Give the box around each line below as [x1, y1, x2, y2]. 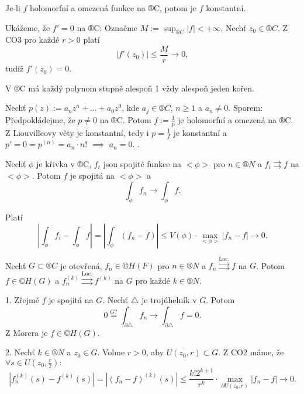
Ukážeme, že [5, 21, 50, 33]
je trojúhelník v [141, 294, 197, 306]
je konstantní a [173, 126, 227, 138]
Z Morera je [5, 326, 48, 338]
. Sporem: [228, 101, 263, 114]
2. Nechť [5, 346, 35, 358]
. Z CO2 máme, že [218, 346, 284, 358]
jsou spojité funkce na [103, 157, 182, 169]
